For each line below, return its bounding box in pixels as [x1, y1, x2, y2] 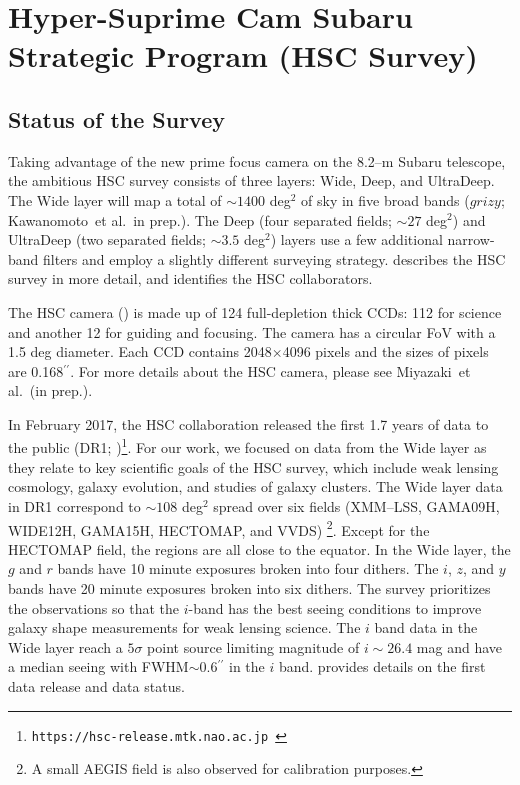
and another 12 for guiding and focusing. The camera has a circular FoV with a [8, 321, 496, 342]
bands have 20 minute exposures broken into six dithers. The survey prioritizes [8, 577, 491, 598]
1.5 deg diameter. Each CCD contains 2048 [8, 341, 272, 362]
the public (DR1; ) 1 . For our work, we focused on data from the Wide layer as [8, 434, 487, 458]
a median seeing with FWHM [8, 656, 189, 677]
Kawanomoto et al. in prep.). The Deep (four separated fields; [8, 209, 392, 230]
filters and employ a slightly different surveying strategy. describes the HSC [43, 248, 506, 269]
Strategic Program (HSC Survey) [8, 35, 478, 76]
